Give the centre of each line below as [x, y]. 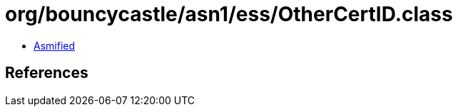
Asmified [55, 45]
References [47, 73]
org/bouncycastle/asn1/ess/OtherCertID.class [229, 14]
